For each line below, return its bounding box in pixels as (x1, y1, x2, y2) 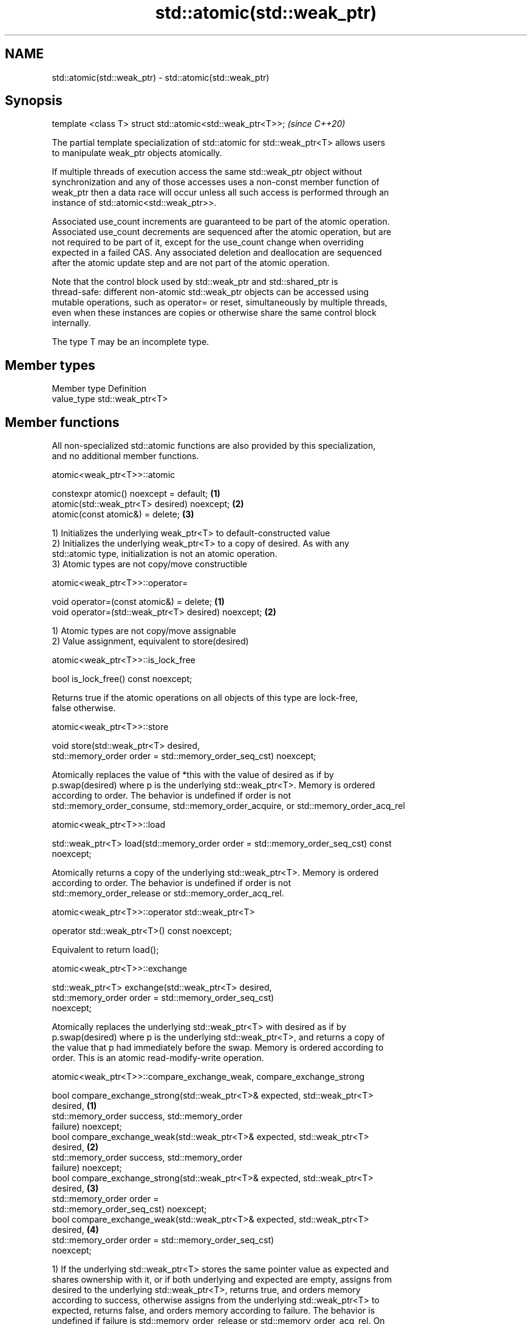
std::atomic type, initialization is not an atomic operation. (52, 548, 278, 559)
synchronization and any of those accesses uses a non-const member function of (52, 177, 380, 188)
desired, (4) (52, 1224, 99, 1235)
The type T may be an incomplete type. (52, 336, 210, 347)
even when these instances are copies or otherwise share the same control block (52, 307, 377, 318)
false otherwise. (52, 703, 116, 714)
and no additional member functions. (52, 451, 199, 462)
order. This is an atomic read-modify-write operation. (52, 1053, 264, 1063)
